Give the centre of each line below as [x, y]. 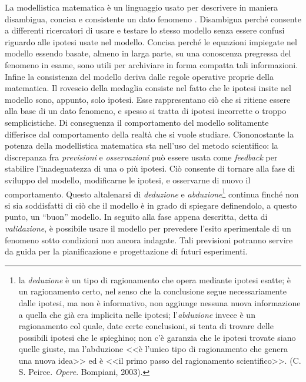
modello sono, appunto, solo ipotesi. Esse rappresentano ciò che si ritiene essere [148, 99]
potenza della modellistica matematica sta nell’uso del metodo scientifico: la [142, 145]
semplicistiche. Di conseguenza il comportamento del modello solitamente [137, 122]
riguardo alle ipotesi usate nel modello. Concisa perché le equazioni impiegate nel [151, 41]
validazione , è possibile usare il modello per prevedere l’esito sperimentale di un [148, 228]
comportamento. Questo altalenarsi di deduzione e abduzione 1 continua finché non [152, 193]
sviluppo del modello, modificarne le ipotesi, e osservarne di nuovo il [128, 180]
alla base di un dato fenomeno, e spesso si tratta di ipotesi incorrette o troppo [146, 111]
